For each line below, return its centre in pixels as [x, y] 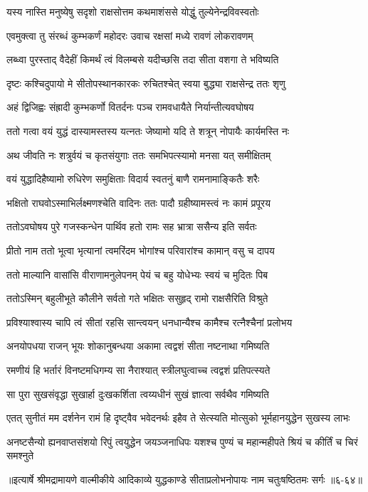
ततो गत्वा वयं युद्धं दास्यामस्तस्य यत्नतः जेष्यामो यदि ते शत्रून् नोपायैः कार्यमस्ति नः [148, 130]
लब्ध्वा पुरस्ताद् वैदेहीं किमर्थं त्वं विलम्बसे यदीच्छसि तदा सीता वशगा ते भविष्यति [143, 59]
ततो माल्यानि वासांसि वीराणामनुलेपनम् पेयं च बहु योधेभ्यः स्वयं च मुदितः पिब [137, 274]
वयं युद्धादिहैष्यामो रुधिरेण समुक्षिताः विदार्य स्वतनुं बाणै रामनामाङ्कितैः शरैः [133, 179]
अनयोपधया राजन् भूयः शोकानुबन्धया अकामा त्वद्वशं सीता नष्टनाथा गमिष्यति [138, 346]
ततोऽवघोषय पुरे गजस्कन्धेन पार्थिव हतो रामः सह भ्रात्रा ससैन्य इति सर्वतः [132, 226]
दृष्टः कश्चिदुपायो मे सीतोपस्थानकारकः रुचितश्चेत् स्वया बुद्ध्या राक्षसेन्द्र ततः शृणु [146, 83]
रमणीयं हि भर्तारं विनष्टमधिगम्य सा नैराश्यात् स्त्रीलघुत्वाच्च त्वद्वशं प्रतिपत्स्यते [138, 369]
